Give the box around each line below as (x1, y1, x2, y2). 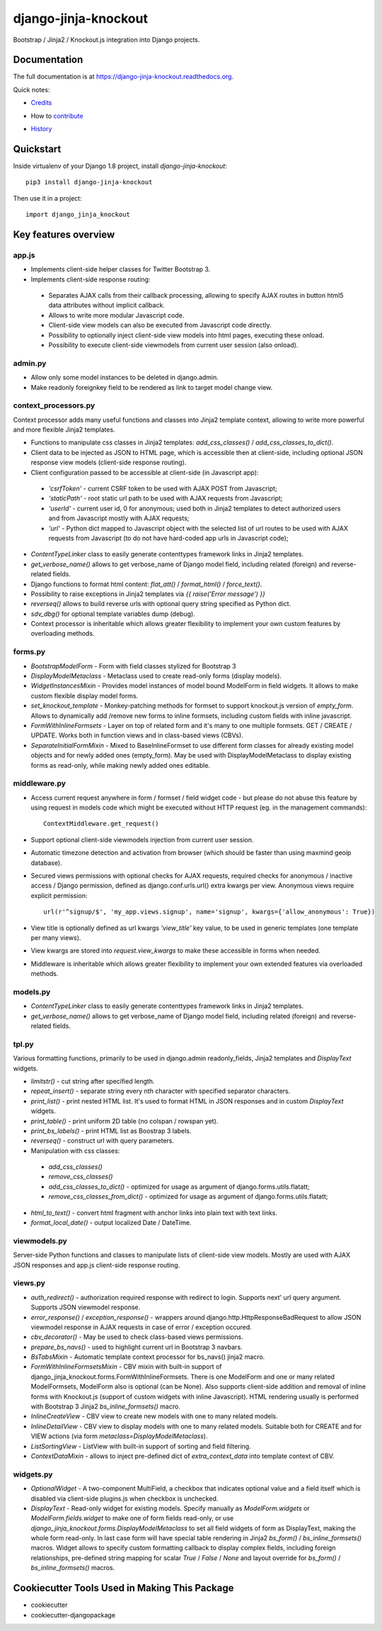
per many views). (30, 933, 81, 942)
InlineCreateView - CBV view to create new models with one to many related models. (30, 1412, 279, 1420)
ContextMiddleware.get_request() (43, 819, 159, 828)
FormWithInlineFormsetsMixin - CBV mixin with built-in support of (30, 1362, 222, 1371)
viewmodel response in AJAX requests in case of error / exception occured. (30, 1323, 252, 1331)
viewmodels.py (13, 1235, 67, 1245)
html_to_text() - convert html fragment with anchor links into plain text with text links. (30, 1209, 278, 1217)
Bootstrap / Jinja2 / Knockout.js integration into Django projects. (13, 35, 200, 44)
